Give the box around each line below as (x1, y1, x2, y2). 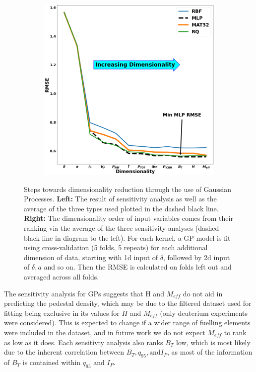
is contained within (22, 357, 81, 367)
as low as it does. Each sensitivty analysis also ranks (4, 337, 163, 347)
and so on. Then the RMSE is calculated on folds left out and (44, 262, 232, 272)
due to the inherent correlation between (4, 347, 125, 357)
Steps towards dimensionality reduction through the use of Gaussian (24, 184, 231, 194)
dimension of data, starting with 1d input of (24, 252, 158, 262)
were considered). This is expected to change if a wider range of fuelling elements (4, 317, 251, 328)
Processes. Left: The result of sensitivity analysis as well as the (24, 193, 217, 204)
